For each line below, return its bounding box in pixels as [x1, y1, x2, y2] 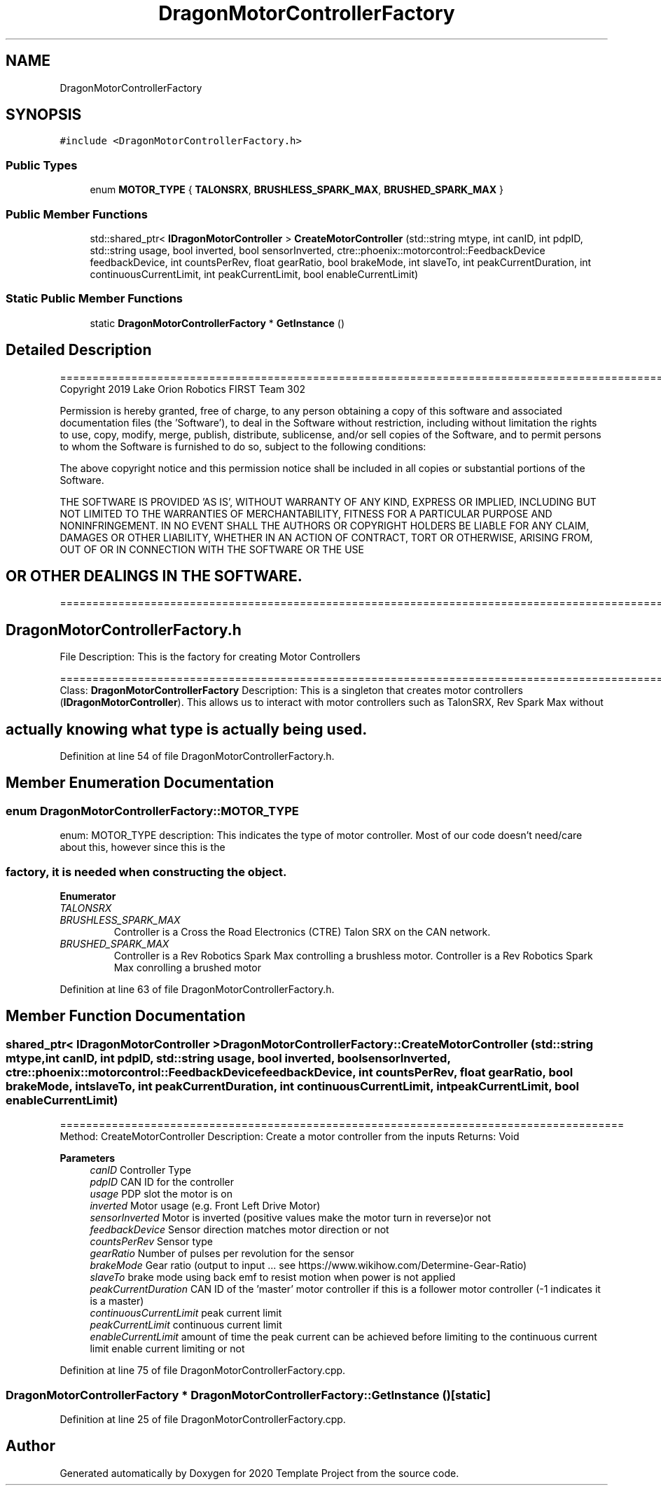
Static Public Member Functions [6, 291, 183, 306]
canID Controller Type [90, 1164, 191, 1177]
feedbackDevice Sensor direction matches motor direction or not [90, 1223, 389, 1236]
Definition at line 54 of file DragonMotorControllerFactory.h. [60, 750, 335, 763]
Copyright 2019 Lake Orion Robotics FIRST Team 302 [60, 382, 306, 395]
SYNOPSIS [6, 106, 82, 124]
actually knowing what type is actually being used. [6, 720, 368, 738]
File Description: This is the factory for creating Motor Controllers [60, 651, 361, 663]
